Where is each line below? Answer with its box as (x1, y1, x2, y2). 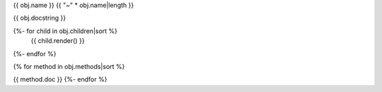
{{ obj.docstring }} (13, 14, 66, 22)
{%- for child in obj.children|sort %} (13, 27, 118, 35)
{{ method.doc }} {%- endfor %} (13, 75, 108, 84)
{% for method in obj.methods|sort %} (13, 62, 125, 70)
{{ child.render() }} (30, 37, 85, 45)
